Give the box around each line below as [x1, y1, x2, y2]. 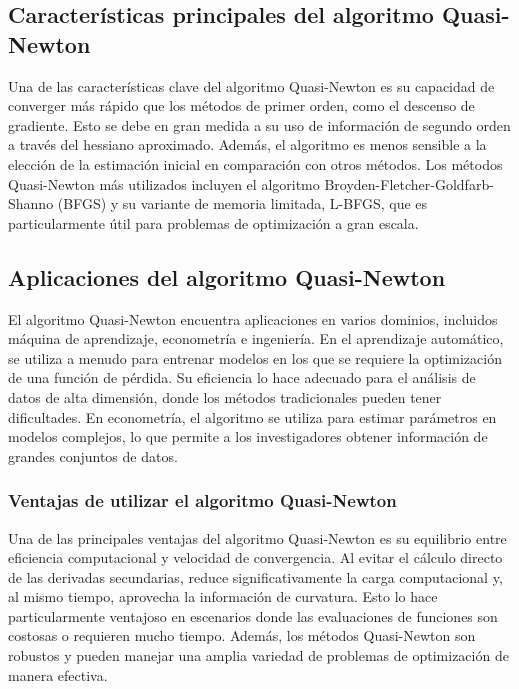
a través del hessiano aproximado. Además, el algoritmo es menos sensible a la [8, 134, 487, 155]
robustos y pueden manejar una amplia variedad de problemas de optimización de [8, 645, 509, 666]
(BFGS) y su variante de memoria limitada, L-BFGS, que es [57, 193, 428, 214]
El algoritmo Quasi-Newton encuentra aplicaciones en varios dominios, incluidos [8, 308, 498, 329]
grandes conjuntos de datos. [8, 445, 178, 466]
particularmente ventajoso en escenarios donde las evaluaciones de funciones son [8, 605, 498, 626]
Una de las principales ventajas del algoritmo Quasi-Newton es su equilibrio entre [8, 527, 507, 548]
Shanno [8, 193, 54, 214]
